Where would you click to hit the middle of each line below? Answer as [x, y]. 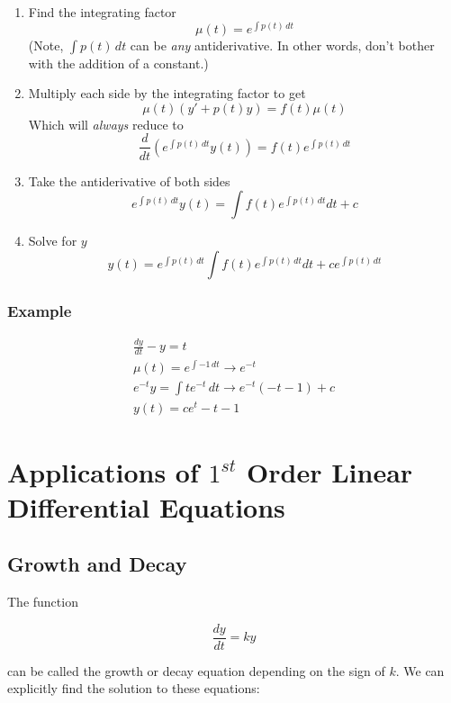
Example [40, 310]
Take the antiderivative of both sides [129, 180]
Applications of [103, 471]
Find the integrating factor [102, 12]
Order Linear [330, 471]
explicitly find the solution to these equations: [134, 688]
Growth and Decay [97, 564]
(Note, [46, 45]
